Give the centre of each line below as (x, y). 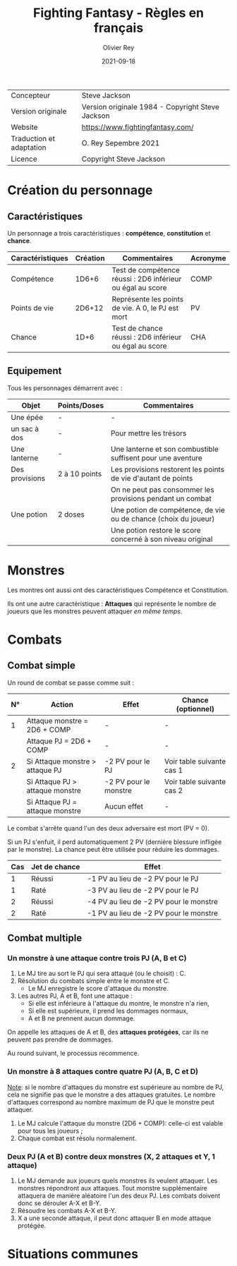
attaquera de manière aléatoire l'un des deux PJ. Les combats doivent (119, 1195)
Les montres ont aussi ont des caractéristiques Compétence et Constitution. (118, 590)
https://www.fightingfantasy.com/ (138, 127)
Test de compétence (146, 270)
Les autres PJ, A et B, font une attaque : (75, 996)
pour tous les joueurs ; (50, 1131)
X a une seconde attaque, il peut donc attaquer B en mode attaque (114, 1218)
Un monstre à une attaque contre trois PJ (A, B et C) (97, 958)
